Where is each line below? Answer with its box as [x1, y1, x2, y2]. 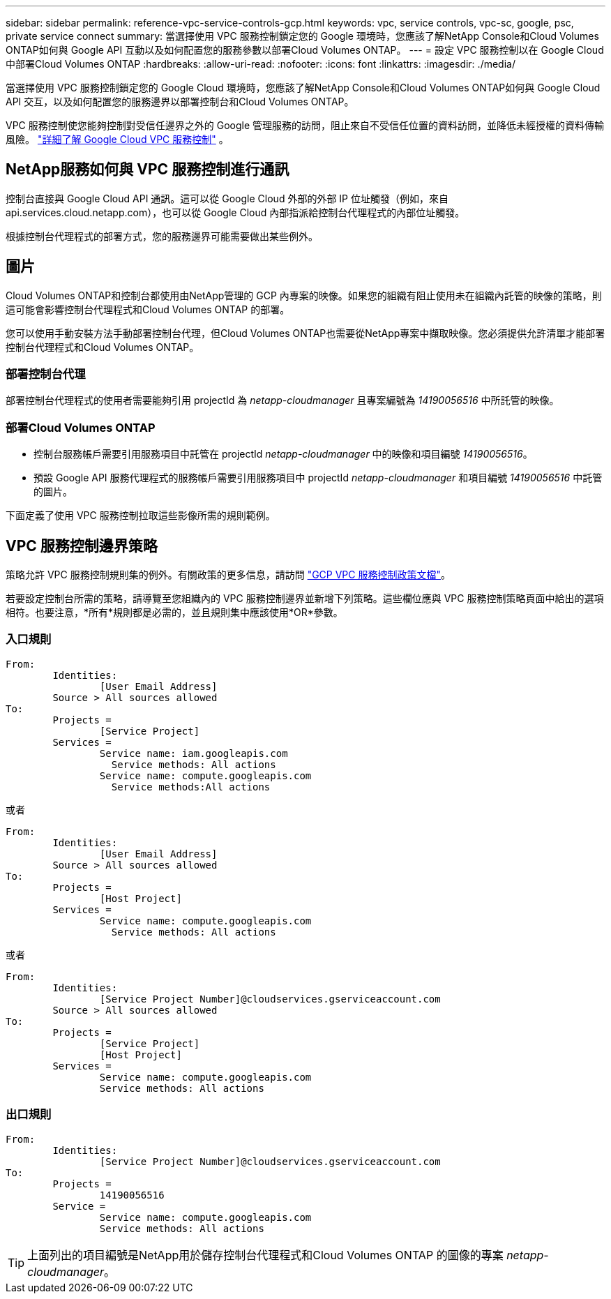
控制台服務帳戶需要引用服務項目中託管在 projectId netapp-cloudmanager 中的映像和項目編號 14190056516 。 [33, 448, 533, 460]
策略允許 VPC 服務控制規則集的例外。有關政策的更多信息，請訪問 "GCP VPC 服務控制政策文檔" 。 [6, 569, 451, 581]
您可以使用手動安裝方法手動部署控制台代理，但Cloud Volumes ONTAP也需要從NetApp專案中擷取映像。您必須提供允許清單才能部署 [6, 326, 605, 339]
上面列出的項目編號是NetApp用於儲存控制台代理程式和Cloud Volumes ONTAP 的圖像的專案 [27, 1247, 504, 1262]
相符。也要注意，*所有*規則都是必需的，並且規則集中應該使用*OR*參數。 [6, 606, 343, 619]
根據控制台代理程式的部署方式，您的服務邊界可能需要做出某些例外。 [6, 230, 318, 242]
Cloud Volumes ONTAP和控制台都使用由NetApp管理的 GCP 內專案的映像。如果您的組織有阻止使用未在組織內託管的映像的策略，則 [6, 289, 602, 301]
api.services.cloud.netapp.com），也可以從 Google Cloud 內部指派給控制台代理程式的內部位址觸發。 [6, 206, 465, 218]
